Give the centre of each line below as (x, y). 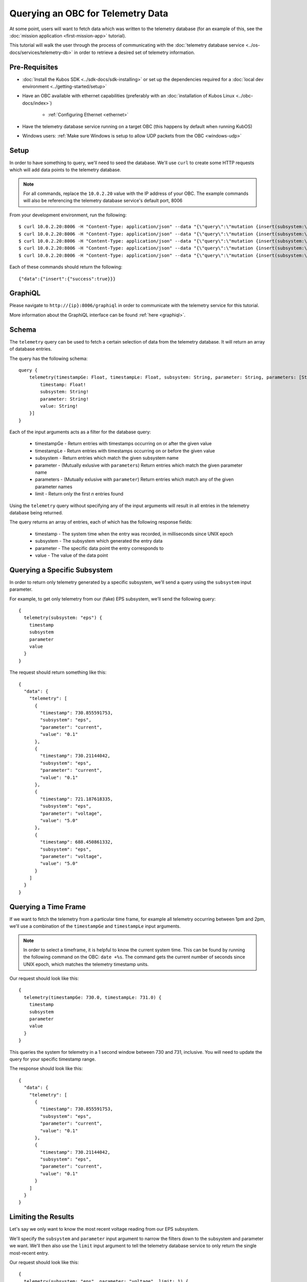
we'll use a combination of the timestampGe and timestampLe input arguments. (95, 926)
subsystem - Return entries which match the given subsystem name (107, 458)
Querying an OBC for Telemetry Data (89, 13)
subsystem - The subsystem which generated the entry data (99, 541)
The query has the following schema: (49, 358)
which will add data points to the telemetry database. (65, 170)
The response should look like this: (46, 1069)
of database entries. (31, 349)
